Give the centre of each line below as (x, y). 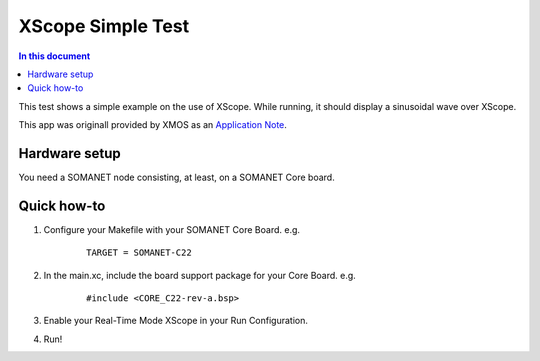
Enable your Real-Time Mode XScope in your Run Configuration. (176, 321)
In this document (54, 56)
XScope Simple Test (104, 26)
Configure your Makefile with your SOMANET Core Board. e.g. (171, 229)
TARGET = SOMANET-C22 (139, 253)
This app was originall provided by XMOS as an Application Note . (152, 125)
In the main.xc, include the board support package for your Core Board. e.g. (200, 275)
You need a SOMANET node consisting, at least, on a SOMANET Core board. (176, 177)
